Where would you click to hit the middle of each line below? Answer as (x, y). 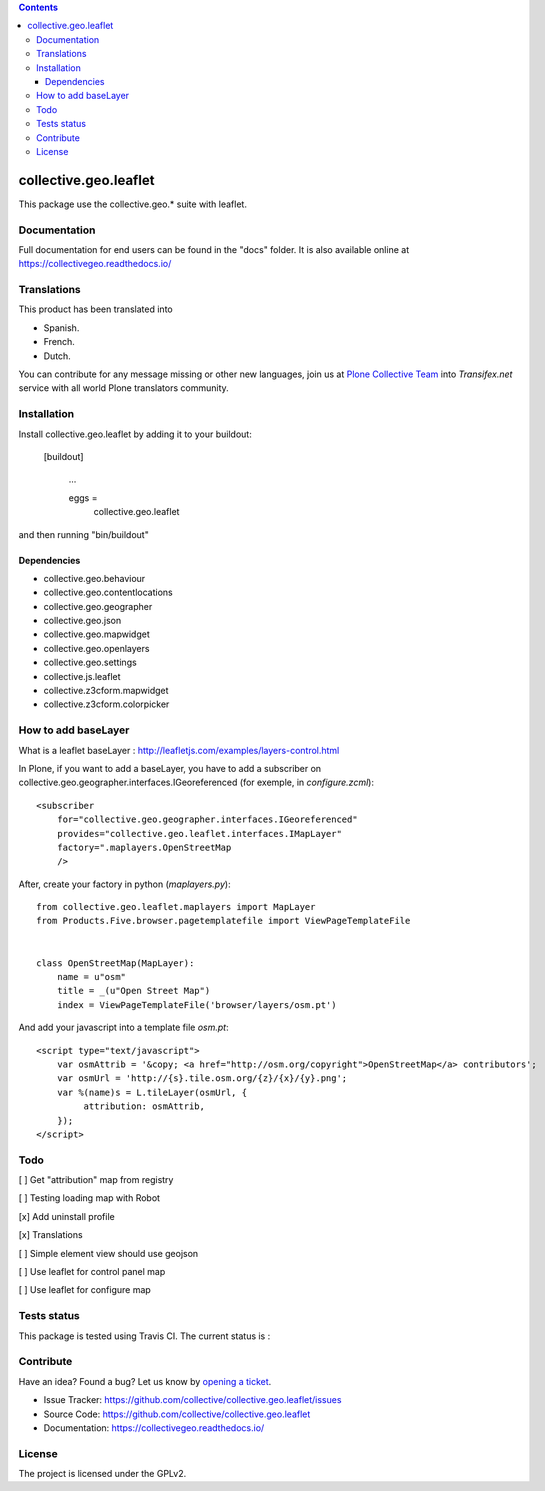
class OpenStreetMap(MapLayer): (115, 963)
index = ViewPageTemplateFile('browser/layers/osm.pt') (196, 1004)
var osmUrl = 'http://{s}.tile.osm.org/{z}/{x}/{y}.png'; (202, 1078)
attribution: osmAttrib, (144, 1106)
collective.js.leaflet (82, 676)
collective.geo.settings (90, 662)
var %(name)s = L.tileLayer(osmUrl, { (152, 1092)
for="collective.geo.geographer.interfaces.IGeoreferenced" (207, 819)
